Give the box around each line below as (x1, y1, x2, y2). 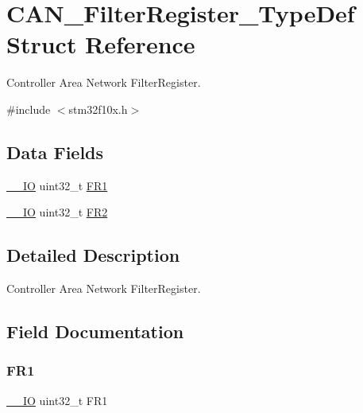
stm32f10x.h (68, 100, 128, 117)
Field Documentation (6, 319, 184, 344)
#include (6, 100, 51, 117)
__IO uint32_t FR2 (6, 204, 108, 220)
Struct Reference (6, 28, 195, 60)
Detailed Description (6, 243, 180, 267)
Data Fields (6, 139, 104, 164)
